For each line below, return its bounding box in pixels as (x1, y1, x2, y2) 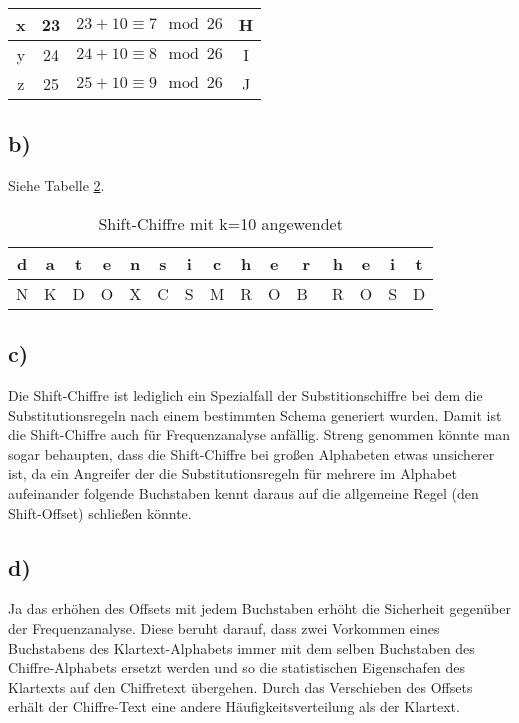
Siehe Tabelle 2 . (8, 175, 105, 196)
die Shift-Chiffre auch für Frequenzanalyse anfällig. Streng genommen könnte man (8, 424, 511, 445)
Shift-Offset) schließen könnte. (8, 502, 192, 523)
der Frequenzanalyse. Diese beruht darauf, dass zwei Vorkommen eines (8, 617, 440, 638)
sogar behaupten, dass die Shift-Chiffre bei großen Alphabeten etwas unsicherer (8, 443, 495, 464)
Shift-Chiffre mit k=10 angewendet (98, 211, 343, 235)
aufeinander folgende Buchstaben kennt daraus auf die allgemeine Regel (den (8, 482, 479, 503)
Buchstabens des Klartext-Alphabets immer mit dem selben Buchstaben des (8, 637, 475, 658)
